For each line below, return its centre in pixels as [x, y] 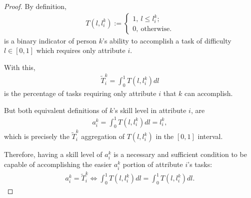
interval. [210, 136]
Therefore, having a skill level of [53, 154]
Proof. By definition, [35, 6]
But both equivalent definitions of [56, 110]
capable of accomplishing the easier [58, 164]
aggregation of [103, 136]
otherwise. [156, 29]
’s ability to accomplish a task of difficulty [167, 40]
